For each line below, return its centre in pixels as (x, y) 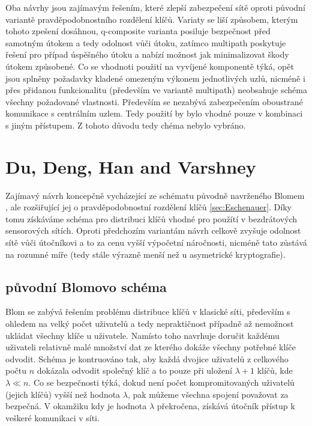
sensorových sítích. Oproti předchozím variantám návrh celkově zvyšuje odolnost (153, 230)
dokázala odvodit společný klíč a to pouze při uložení (135, 370)
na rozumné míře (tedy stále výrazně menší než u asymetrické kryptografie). (145, 254)
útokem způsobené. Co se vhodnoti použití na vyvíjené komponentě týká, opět (150, 66)
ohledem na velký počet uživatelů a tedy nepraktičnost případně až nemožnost (150, 324)
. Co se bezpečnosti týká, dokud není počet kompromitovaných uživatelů (161, 382)
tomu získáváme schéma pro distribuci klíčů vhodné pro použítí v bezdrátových (151, 218)
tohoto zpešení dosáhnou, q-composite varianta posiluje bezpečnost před (138, 31)
